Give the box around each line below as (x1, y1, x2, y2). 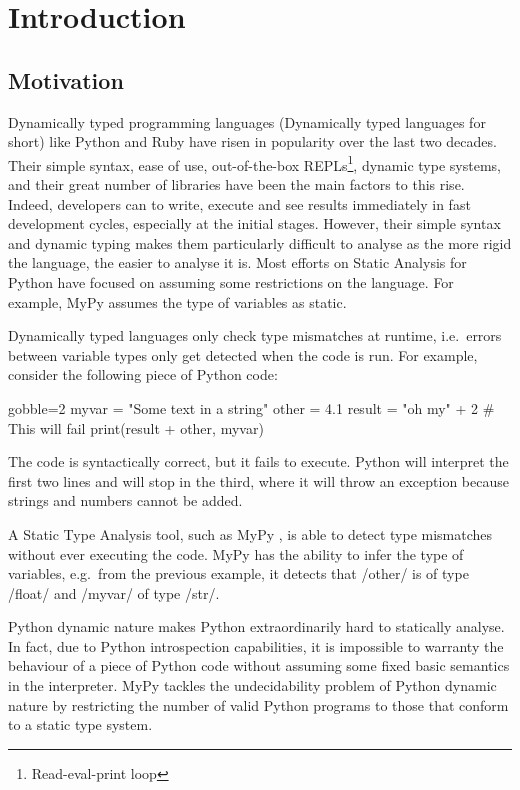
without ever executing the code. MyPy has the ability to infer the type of (8, 543, 464, 564)
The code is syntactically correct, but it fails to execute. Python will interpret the (8, 451, 509, 472)
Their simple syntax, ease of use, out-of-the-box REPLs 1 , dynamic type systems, (8, 151, 501, 175)
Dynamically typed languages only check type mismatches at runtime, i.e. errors (8, 325, 502, 346)
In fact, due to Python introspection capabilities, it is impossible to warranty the (8, 635, 504, 656)
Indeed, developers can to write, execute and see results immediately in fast (8, 193, 471, 214)
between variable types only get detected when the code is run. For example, (8, 344, 478, 365)
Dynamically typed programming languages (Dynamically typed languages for (8, 111, 486, 132)
